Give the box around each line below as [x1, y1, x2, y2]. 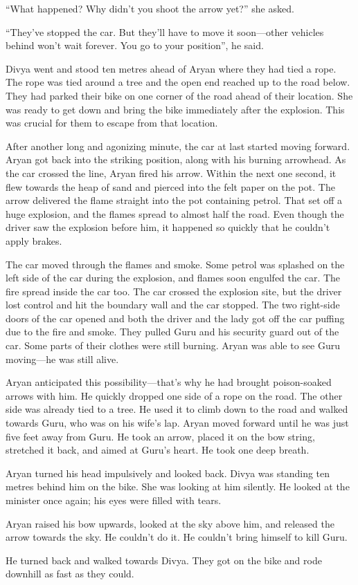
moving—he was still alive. [6, 351, 119, 366]
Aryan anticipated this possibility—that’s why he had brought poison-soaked [6, 375, 332, 389]
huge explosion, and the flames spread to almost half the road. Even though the [6, 206, 344, 221]
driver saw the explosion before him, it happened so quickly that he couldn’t [6, 220, 330, 234]
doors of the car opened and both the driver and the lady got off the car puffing [6, 310, 345, 325]
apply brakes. [6, 233, 62, 248]
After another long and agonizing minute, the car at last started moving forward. [6, 138, 350, 153]
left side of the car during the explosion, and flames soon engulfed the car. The [6, 270, 341, 285]
